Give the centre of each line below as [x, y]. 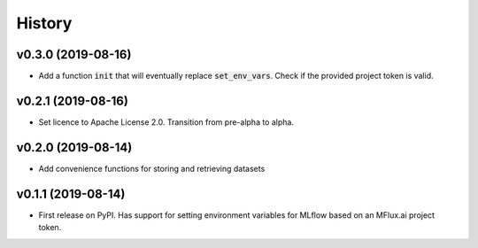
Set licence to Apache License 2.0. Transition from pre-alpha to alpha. [166, 122]
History [44, 23]
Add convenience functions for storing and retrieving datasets [152, 168]
